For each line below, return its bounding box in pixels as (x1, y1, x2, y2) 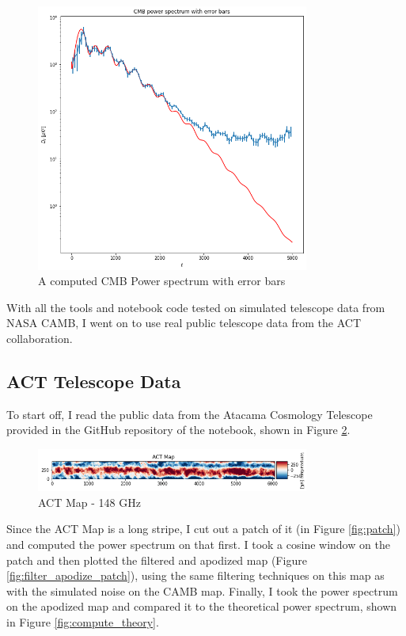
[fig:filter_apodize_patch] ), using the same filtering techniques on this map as (6, 567, 385, 584)
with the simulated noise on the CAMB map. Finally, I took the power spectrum (6, 582, 398, 599)
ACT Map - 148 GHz (38, 493, 141, 510)
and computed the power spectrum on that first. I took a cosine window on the (6, 536, 390, 553)
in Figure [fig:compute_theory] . (6, 614, 159, 630)
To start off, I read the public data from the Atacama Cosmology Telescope (6, 406, 373, 422)
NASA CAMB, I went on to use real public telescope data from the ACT (6, 314, 361, 331)
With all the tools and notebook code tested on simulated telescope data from (6, 299, 385, 315)
